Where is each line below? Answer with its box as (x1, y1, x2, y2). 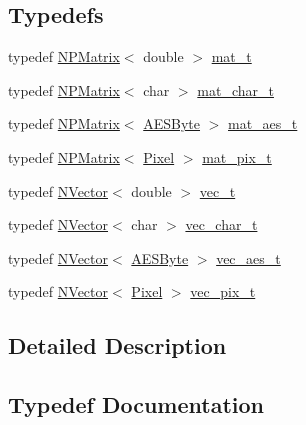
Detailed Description (8, 330, 227, 361)
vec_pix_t (190, 281, 256, 302)
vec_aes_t (216, 247, 281, 268)
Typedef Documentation (8, 389, 264, 420)
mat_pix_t (202, 146, 272, 167)
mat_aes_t (228, 113, 298, 134)
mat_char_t (197, 79, 274, 100)
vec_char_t (185, 214, 258, 235)
